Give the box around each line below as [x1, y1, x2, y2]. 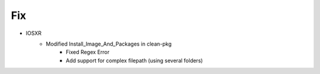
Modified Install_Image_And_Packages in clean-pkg [46, 40, 172, 47]
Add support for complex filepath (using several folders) [66, 57, 203, 64]
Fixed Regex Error [66, 49, 110, 56]
